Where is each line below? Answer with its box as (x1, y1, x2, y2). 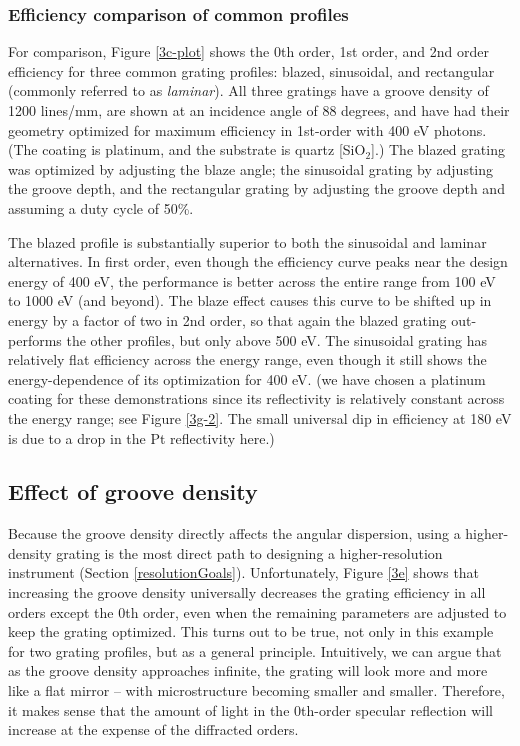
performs (8, 329, 62, 350)
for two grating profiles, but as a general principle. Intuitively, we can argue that (8, 640, 502, 661)
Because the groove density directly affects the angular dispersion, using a (8, 523, 461, 544)
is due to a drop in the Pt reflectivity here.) (8, 427, 275, 448)
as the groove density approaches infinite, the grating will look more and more (8, 660, 488, 681)
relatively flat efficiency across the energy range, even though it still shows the (8, 349, 487, 370)
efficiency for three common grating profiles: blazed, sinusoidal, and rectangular (8, 60, 495, 81)
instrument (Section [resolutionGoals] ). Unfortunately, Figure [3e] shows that (8, 562, 480, 583)
